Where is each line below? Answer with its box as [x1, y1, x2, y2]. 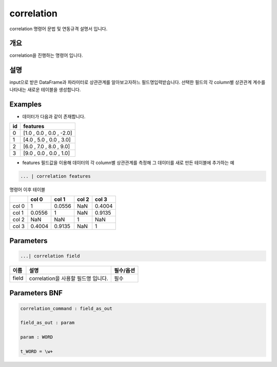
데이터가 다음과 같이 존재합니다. [22, 113, 86, 119]
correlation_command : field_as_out [20, 305, 113, 311]
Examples [9, 100, 42, 109]
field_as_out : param [20, 320, 75, 325]
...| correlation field [20, 253, 81, 259]
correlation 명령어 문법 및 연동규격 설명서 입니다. [9, 26, 108, 32]
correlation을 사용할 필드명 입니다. [29, 275, 109, 282]
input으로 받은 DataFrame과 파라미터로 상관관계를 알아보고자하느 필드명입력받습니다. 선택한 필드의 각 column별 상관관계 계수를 [9, 79, 266, 86]
